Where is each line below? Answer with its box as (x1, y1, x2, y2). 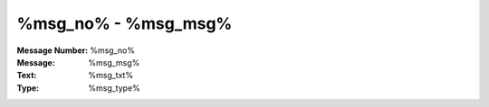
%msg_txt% (88, 70, 134, 81)
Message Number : (16, 45, 89, 56)
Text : (16, 70, 37, 81)
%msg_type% (88, 82, 140, 94)
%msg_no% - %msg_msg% (16, 13, 233, 33)
